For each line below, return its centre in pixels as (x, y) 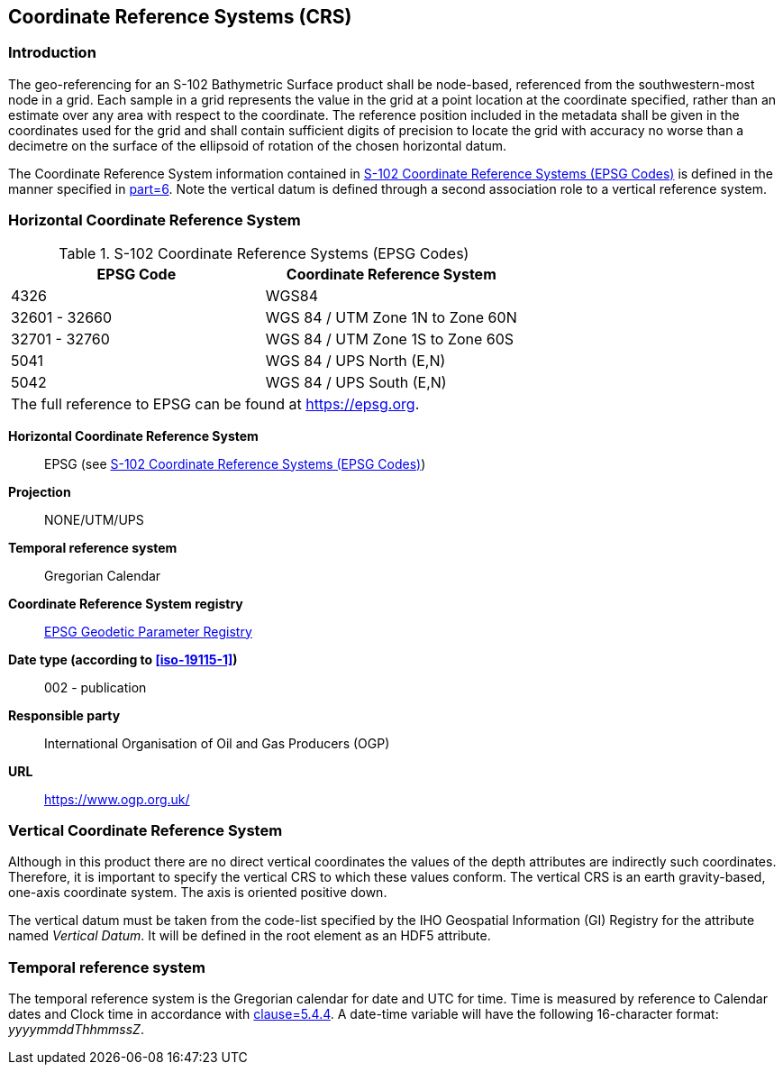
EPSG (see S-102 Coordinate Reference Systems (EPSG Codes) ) (235, 463)
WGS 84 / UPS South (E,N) (356, 382)
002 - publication (96, 687)
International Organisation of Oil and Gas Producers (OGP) (217, 743)
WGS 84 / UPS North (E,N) (355, 360)
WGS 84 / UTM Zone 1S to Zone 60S (390, 339)
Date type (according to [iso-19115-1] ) (123, 659)
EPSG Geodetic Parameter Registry (148, 631)
